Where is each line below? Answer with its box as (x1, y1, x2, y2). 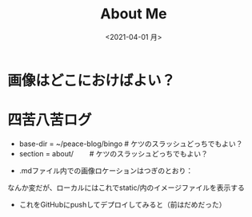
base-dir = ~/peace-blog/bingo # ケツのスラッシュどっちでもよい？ (18, 139, 243, 148)
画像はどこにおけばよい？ (7, 71, 176, 89)
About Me (100, 5, 167, 23)
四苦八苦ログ (7, 111, 93, 129)
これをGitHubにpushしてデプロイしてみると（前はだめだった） (18, 199, 226, 209)
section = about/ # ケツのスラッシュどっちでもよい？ (18, 148, 209, 158)
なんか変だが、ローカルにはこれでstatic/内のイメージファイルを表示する (7, 183, 245, 192)
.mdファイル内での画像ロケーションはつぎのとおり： (18, 165, 194, 176)
